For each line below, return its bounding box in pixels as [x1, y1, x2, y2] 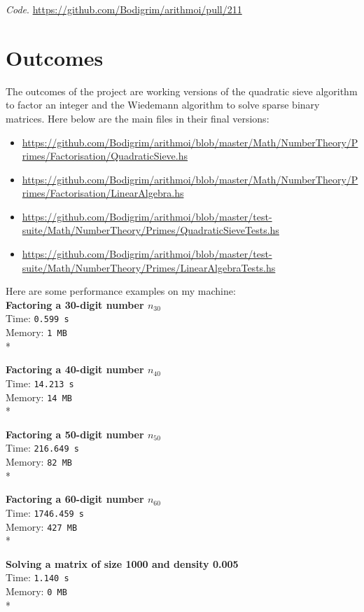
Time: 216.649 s [6, 440, 79, 455]
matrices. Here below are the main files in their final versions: [6, 111, 269, 125]
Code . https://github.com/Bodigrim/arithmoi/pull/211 [6, 2, 242, 16]
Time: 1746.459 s [6, 505, 85, 520]
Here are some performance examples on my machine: [6, 284, 236, 298]
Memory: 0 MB [6, 584, 67, 599]
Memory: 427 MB [6, 519, 78, 534]
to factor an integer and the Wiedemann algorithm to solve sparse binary [6, 97, 320, 112]
